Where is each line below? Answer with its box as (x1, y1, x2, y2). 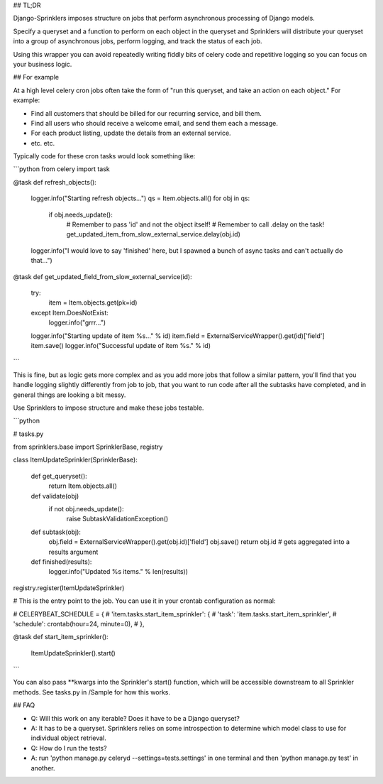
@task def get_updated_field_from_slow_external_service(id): (13, 272, 192, 281)
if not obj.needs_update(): (48, 505, 124, 513)
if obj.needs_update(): (48, 210, 113, 219)
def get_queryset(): (30, 472, 88, 480)
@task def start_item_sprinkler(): (13, 633, 109, 641)
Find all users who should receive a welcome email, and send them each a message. (30, 119, 278, 127)
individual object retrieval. (30, 734, 106, 742)
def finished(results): (30, 557, 92, 566)
